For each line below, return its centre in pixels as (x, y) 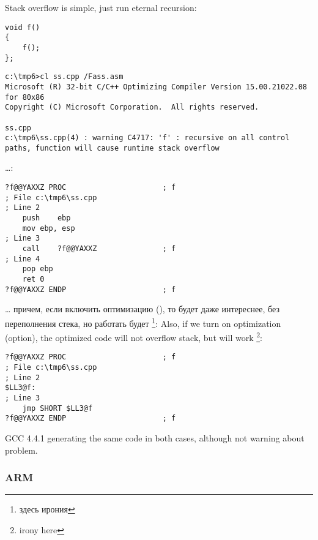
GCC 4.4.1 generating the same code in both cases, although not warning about (155, 437)
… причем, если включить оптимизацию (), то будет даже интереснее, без (142, 309)
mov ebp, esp (49, 228)
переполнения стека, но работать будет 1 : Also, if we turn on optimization (143, 322)
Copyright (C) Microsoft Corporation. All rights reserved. (132, 107)
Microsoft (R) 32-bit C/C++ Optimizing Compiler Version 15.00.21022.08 (156, 87)
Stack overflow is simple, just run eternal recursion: (101, 7)
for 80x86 (25, 97)
